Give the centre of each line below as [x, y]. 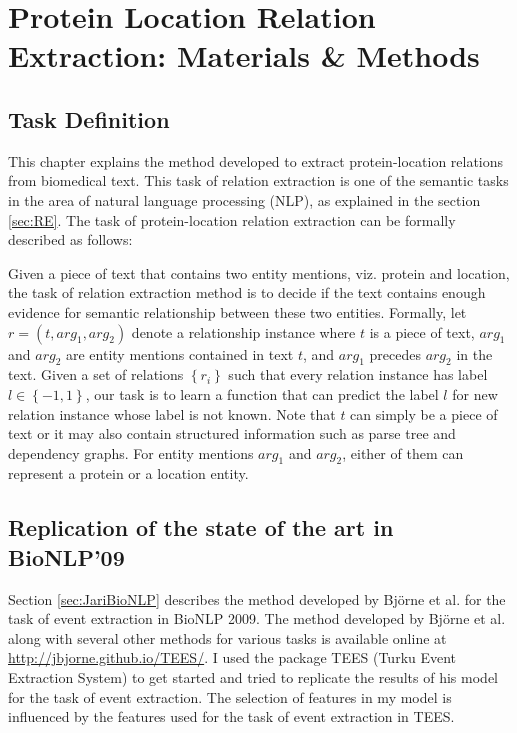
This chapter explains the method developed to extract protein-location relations [256, 160]
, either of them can [403, 452]
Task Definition [89, 118]
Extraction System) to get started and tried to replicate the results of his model [253, 677]
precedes [395, 353]
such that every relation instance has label [358, 374]
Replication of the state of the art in [201, 527]
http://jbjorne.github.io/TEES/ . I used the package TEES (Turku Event [232, 657]
